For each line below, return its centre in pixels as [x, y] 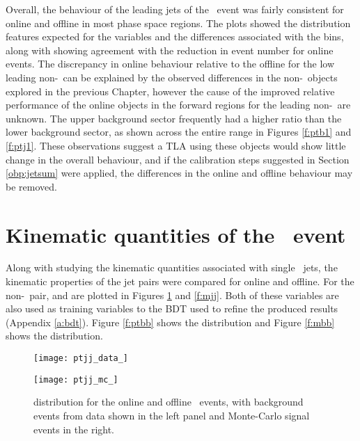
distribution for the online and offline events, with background [169, 402]
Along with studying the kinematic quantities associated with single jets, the [172, 267]
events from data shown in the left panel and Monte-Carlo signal [172, 415]
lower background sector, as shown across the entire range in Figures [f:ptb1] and [179, 132]
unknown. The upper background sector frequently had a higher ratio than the [174, 118]
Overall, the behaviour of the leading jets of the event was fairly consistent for [175, 9]
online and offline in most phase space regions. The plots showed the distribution [178, 23]
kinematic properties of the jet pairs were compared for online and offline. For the [180, 281]
